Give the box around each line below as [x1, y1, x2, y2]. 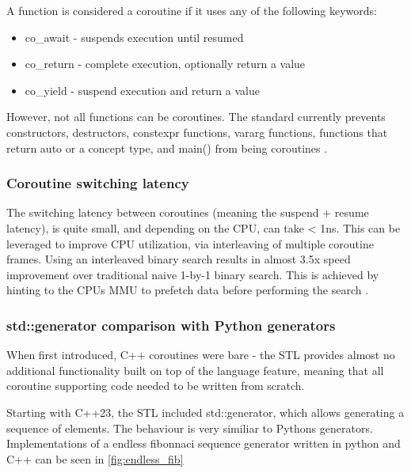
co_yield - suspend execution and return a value [25, 81, 260, 98]
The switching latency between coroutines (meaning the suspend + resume [6, 204, 369, 221]
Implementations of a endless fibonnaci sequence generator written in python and [6, 435, 401, 452]
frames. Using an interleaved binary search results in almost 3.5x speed [6, 251, 351, 267]
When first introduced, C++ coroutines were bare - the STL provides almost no [6, 346, 395, 363]
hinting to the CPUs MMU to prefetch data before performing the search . [6, 282, 369, 298]
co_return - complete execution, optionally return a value [25, 55, 306, 72]
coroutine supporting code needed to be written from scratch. [6, 377, 305, 394]
